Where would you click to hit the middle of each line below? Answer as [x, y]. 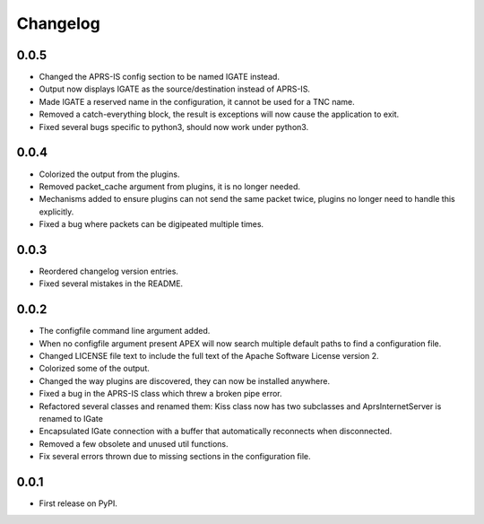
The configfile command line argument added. [125, 331]
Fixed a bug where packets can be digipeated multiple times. [151, 224]
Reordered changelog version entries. [109, 271]
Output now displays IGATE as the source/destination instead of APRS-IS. [175, 89]
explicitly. [56, 212]
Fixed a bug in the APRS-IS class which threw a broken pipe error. [160, 394]
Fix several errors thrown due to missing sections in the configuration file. [175, 457]
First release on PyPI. [78, 503]
